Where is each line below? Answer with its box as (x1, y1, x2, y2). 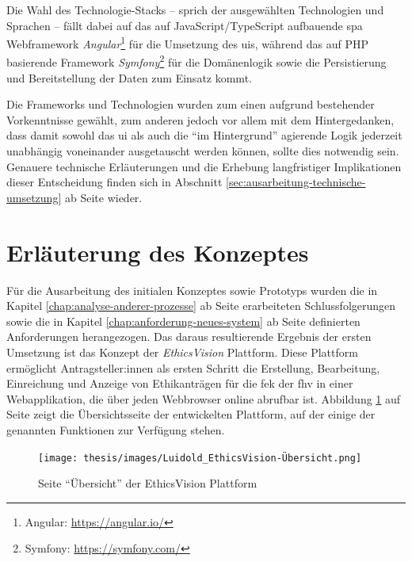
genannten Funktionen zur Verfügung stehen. (6, 421, 225, 438)
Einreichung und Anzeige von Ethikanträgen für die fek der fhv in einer (6, 375, 353, 392)
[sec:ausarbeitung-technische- (226, 174, 366, 190)
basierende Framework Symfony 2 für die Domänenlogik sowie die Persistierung (6, 52, 387, 71)
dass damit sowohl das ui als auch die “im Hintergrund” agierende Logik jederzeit (6, 127, 402, 143)
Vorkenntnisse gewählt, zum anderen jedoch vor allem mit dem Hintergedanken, (6, 111, 395, 128)
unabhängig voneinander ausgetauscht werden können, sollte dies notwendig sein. (6, 143, 399, 159)
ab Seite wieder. (64, 189, 143, 205)
